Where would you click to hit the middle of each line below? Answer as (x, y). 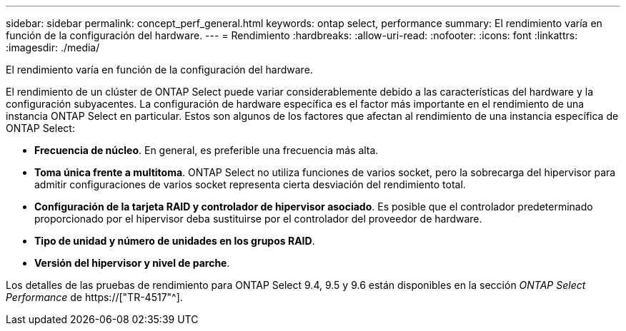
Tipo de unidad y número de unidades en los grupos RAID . (175, 241)
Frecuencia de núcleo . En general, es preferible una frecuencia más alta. (207, 150)
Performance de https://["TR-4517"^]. (94, 297)
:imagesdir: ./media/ (53, 47)
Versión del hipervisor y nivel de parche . (132, 263)
